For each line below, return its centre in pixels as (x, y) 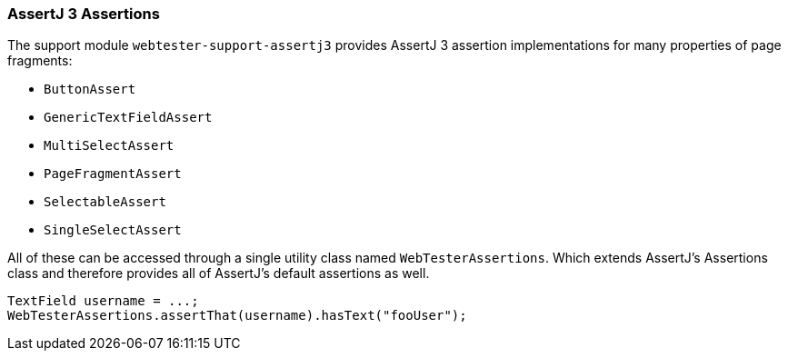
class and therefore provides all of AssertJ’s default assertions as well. (219, 273)
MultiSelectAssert (109, 146)
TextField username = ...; (103, 301)
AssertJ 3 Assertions (84, 14)
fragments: (40, 61)
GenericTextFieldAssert (128, 118)
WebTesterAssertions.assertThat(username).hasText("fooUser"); (237, 316)
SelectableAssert (105, 202)
